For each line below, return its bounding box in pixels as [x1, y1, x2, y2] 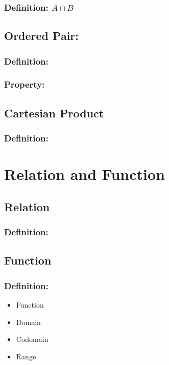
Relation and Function [4, 164, 165, 185]
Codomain [16, 334, 49, 344]
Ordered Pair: [4, 28, 79, 44]
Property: [4, 78, 45, 91]
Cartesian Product [4, 105, 104, 120]
